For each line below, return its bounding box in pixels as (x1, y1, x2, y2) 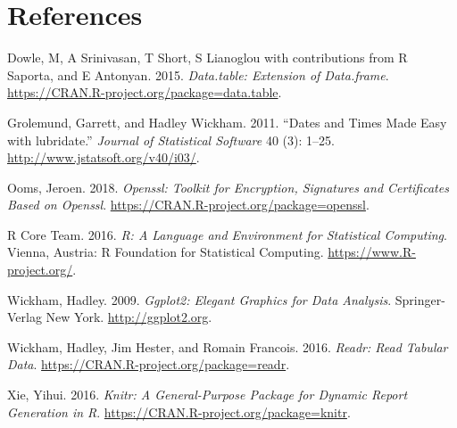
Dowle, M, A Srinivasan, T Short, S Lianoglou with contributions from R (7, 48, 408, 67)
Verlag (7, 308, 42, 326)
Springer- (395, 290, 445, 309)
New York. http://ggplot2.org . (46, 308, 212, 326)
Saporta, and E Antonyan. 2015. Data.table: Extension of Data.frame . (7, 65, 389, 84)
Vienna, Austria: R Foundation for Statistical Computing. (7, 243, 324, 261)
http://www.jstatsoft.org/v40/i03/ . (7, 148, 200, 167)
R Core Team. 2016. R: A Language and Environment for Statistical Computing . (7, 225, 447, 243)
